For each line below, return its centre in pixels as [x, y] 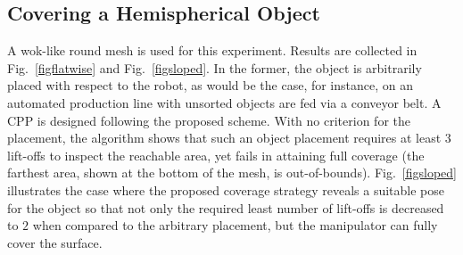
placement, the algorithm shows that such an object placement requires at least [224, 138]
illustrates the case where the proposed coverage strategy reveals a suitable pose [226, 189]
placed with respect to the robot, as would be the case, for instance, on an [211, 85]
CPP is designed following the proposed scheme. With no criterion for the [209, 120]
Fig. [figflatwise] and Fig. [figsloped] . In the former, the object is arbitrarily [215, 67]
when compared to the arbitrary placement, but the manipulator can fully [235, 225]
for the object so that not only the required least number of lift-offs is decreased [226, 207]
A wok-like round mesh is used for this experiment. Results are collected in [212, 50]
